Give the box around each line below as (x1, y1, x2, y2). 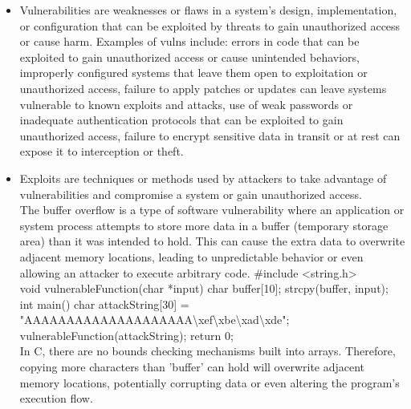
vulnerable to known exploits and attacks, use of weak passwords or (19, 95, 353, 112)
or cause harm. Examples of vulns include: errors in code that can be (19, 33, 360, 50)
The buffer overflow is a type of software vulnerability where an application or (19, 201, 405, 218)
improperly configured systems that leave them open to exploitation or (19, 64, 368, 81)
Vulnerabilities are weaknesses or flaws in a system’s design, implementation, (19, 2, 397, 18)
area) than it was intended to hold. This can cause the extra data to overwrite (19, 233, 405, 249)
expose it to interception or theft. (19, 143, 184, 160)
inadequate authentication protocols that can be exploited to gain (19, 111, 344, 128)
